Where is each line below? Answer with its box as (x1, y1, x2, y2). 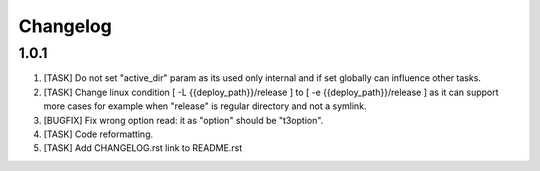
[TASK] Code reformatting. (43, 128, 154, 140)
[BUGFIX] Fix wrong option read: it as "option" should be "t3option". (43, 114, 324, 126)
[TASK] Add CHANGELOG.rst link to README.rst (43, 142, 243, 154)
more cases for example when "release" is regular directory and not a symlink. (43, 100, 367, 112)
